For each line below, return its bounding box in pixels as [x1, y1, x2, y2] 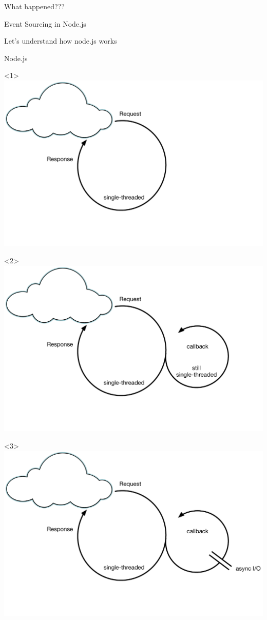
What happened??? [4, 1, 65, 11]
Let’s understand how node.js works [4, 35, 117, 46]
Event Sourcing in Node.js [4, 18, 86, 29]
